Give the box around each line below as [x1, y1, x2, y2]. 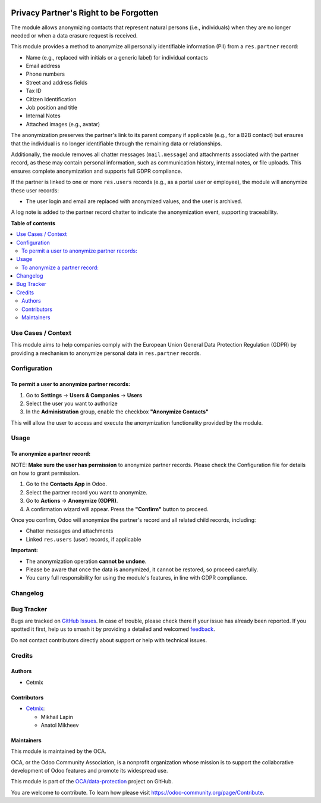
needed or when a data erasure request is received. [11, 32, 138, 39]
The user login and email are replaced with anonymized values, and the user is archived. [26, 197, 243, 205]
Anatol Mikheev [40, 721, 79, 729]
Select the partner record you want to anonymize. [26, 488, 148, 496]
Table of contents [11, 219, 56, 226]
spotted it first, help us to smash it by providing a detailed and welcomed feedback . [11, 625, 215, 633]
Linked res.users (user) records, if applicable [26, 536, 141, 543]
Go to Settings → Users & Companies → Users [26, 391, 143, 399]
